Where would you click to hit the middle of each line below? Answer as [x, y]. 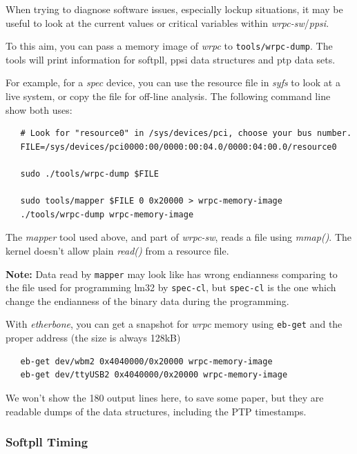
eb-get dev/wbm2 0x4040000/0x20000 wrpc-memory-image [146, 361]
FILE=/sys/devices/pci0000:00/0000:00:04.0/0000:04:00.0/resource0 [178, 147]
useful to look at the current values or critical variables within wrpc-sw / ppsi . [167, 22]
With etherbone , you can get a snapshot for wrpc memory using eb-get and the [174, 324]
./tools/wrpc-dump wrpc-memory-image [107, 214]
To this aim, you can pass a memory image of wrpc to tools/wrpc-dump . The [169, 46]
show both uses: [39, 109]
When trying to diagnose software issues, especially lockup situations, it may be [174, 9]
